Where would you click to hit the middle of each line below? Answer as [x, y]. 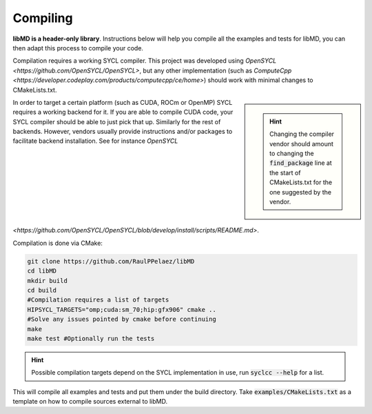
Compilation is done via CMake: [58, 243]
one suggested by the [301, 192]
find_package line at [301, 163]
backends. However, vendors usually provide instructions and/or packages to [123, 132]
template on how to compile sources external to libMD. [90, 402]
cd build [42, 290]
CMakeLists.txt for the [301, 182]
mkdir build [48, 280]
